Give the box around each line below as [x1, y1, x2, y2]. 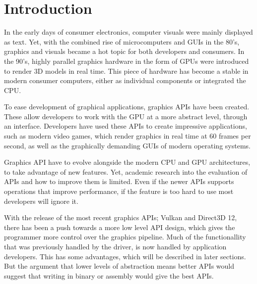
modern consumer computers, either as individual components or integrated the [4, 75, 246, 86]
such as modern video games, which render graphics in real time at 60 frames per [4, 131, 251, 141]
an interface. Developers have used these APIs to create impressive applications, [4, 121, 247, 131]
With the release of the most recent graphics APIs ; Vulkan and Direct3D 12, [4, 212, 237, 223]
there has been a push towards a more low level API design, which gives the [4, 222, 235, 232]
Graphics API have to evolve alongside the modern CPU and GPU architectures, [4, 157, 251, 167]
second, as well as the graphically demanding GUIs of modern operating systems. [4, 140, 251, 150]
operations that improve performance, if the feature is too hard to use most [4, 186, 234, 196]
